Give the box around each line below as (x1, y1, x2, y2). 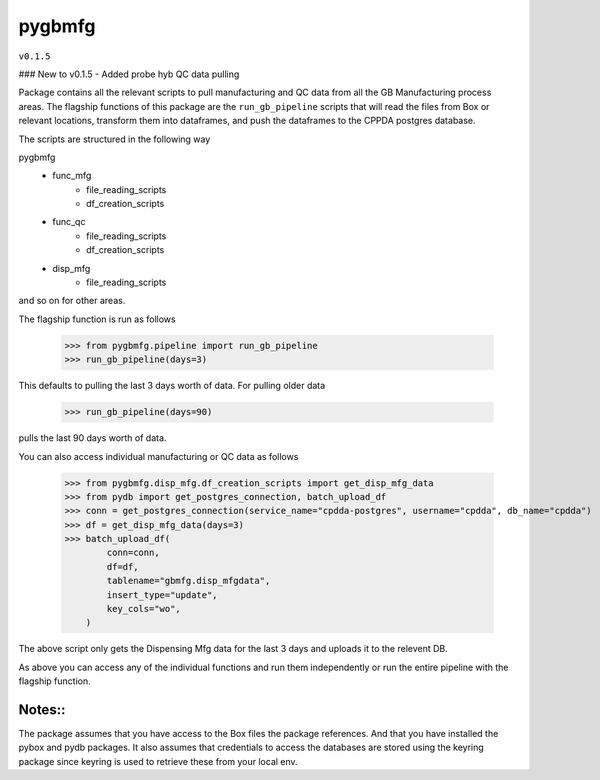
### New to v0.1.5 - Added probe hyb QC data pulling (18, 68, 240, 80)
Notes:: (18, 701, 66, 718)
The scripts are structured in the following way (18, 133, 211, 145)
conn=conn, (106, 547, 160, 559)
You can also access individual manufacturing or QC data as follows (18, 450, 299, 462)
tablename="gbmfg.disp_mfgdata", (106, 575, 271, 587)
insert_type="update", (106, 589, 219, 600)
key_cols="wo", (106, 603, 182, 615)
